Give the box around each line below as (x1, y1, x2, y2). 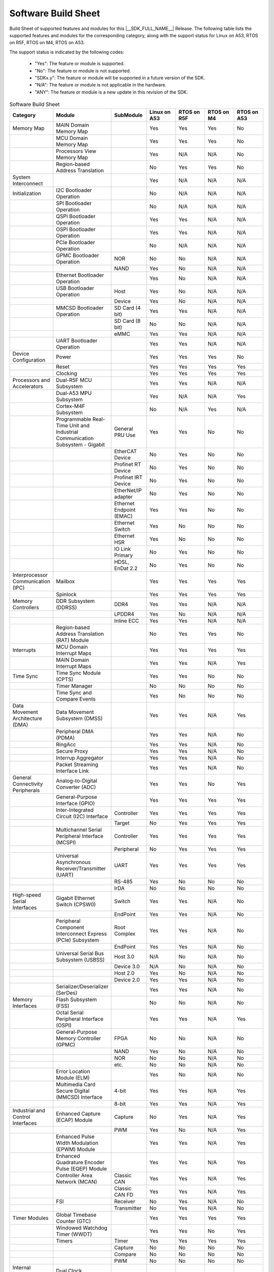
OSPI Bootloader (56, 226, 96, 233)
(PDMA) (56, 734, 75, 741)
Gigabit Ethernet (56, 894, 95, 902)
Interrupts (12, 647, 36, 654)
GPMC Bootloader (56, 252, 99, 259)
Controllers (12, 604, 39, 611)
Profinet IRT (114, 474, 143, 481)
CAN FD (114, 1191, 134, 1198)
